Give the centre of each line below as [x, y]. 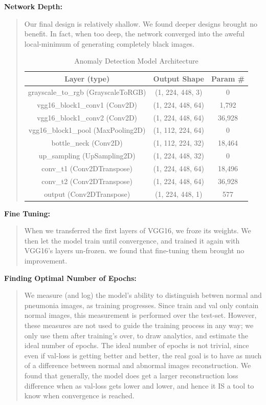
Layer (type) [87, 78]
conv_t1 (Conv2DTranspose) [87, 168]
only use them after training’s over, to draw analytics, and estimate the [136, 335]
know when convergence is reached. [79, 396]
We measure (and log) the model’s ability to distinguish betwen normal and [143, 295]
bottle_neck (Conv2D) [87, 143]
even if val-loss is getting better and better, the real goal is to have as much [143, 355]
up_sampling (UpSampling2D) [87, 156]
